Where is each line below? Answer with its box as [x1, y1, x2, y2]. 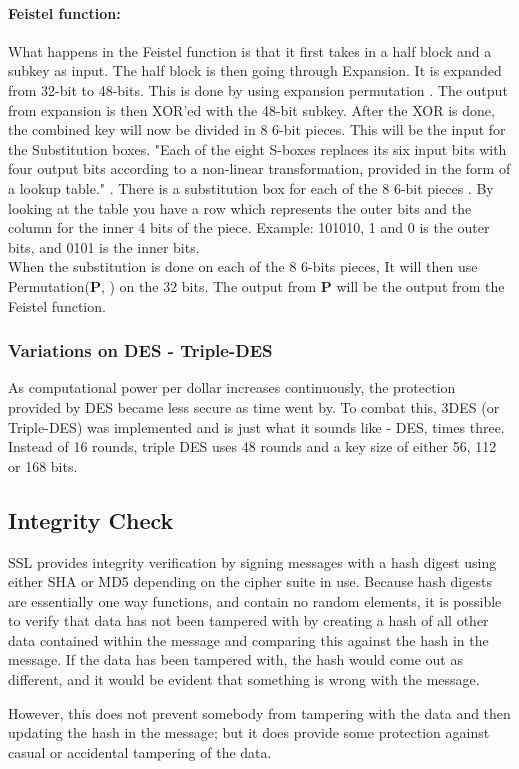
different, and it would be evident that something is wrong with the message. [8, 669, 480, 690]
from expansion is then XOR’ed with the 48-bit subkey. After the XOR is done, [8, 99, 495, 120]
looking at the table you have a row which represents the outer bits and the [8, 197, 472, 218]
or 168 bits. [8, 455, 78, 476]
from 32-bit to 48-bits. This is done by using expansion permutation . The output [8, 79, 508, 100]
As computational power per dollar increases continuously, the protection [8, 377, 456, 398]
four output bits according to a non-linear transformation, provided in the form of [8, 158, 511, 179]
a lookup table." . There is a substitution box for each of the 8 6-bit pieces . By [8, 177, 494, 198]
